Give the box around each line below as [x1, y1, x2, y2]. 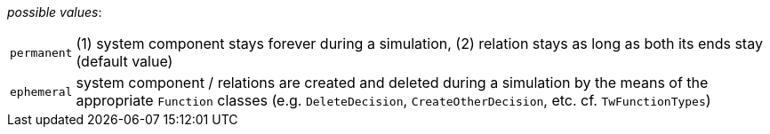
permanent [10, 45, 73, 59]
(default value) [76, 52, 173, 70]
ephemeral [10, 84, 73, 99]
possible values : [7, 4, 102, 20]
